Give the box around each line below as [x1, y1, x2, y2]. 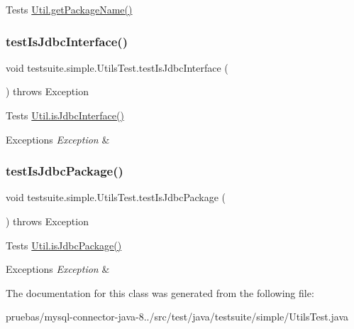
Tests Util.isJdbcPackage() [6, 237, 122, 252]
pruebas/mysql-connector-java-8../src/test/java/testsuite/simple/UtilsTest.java [6, 309, 348, 324]
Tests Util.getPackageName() [6, 2, 133, 16]
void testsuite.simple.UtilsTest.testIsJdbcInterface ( [6, 60, 228, 75]
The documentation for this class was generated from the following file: [6, 285, 314, 300]
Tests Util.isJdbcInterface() [6, 108, 124, 122]
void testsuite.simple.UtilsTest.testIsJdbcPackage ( [6, 190, 226, 205]
